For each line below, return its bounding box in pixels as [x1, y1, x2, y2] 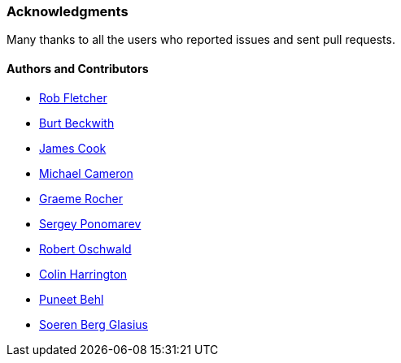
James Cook [39, 140, 107, 155]
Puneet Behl [39, 292, 104, 306]
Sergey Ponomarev [39, 216, 142, 231]
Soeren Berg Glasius [39, 317, 148, 331]
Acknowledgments [7, 3, 129, 19]
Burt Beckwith [39, 115, 115, 130]
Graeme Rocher [39, 191, 124, 205]
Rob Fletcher [39, 90, 107, 105]
